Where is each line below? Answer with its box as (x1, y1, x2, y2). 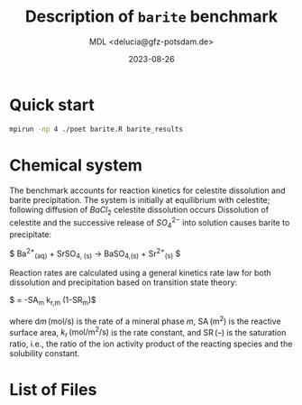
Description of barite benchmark (24, 6, 278, 27)
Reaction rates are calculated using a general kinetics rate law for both (9, 268, 272, 279)
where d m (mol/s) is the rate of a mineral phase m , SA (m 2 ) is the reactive (9, 314, 281, 327)
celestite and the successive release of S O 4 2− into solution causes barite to (9, 216, 290, 230)
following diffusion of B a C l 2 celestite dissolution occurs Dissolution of (9, 204, 269, 217)
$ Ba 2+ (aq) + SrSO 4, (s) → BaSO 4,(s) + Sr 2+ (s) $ (9, 246, 181, 261)
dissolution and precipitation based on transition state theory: (9, 277, 238, 288)
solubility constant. (9, 348, 80, 359)
